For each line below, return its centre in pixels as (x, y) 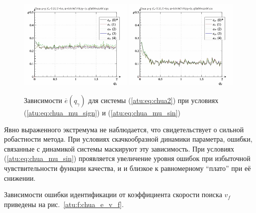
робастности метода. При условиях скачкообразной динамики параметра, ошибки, (128, 139)
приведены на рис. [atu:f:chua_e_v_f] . (64, 204)
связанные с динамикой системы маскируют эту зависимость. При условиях (119, 148)
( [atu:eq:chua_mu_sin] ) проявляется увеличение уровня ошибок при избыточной (127, 158)
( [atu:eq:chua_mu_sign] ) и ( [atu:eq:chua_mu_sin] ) (102, 112)
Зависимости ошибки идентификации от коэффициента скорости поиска (113, 194)
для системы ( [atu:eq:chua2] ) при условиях (153, 100)
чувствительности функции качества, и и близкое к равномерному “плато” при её (128, 168)
